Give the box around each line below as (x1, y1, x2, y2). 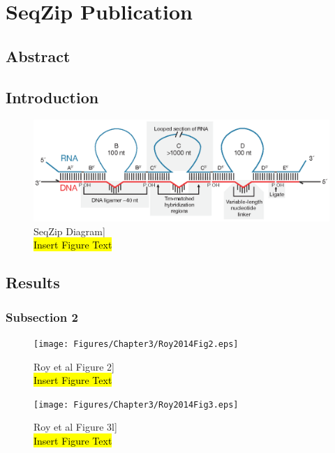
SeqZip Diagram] (33, 223, 105, 238)
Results (6, 272, 60, 293)
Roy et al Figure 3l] (33, 419, 117, 434)
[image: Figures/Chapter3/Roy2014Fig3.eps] (33, 399, 239, 410)
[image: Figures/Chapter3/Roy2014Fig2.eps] (33, 339, 239, 349)
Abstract (6, 45, 70, 66)
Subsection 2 (6, 308, 78, 325)
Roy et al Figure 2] (33, 359, 114, 373)
